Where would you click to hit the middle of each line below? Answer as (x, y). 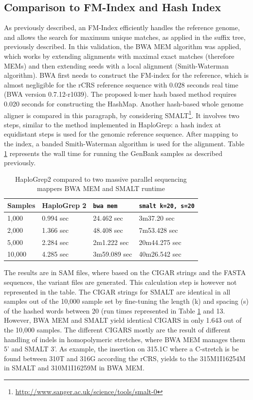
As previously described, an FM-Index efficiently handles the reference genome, (122, 27)
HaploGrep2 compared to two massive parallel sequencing (101, 179)
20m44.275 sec (160, 242)
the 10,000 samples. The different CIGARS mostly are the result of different (117, 330)
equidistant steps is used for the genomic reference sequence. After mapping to (121, 134)
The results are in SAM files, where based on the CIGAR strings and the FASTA (125, 272)
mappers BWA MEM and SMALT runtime (101, 188)
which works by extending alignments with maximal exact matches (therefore (119, 56)
